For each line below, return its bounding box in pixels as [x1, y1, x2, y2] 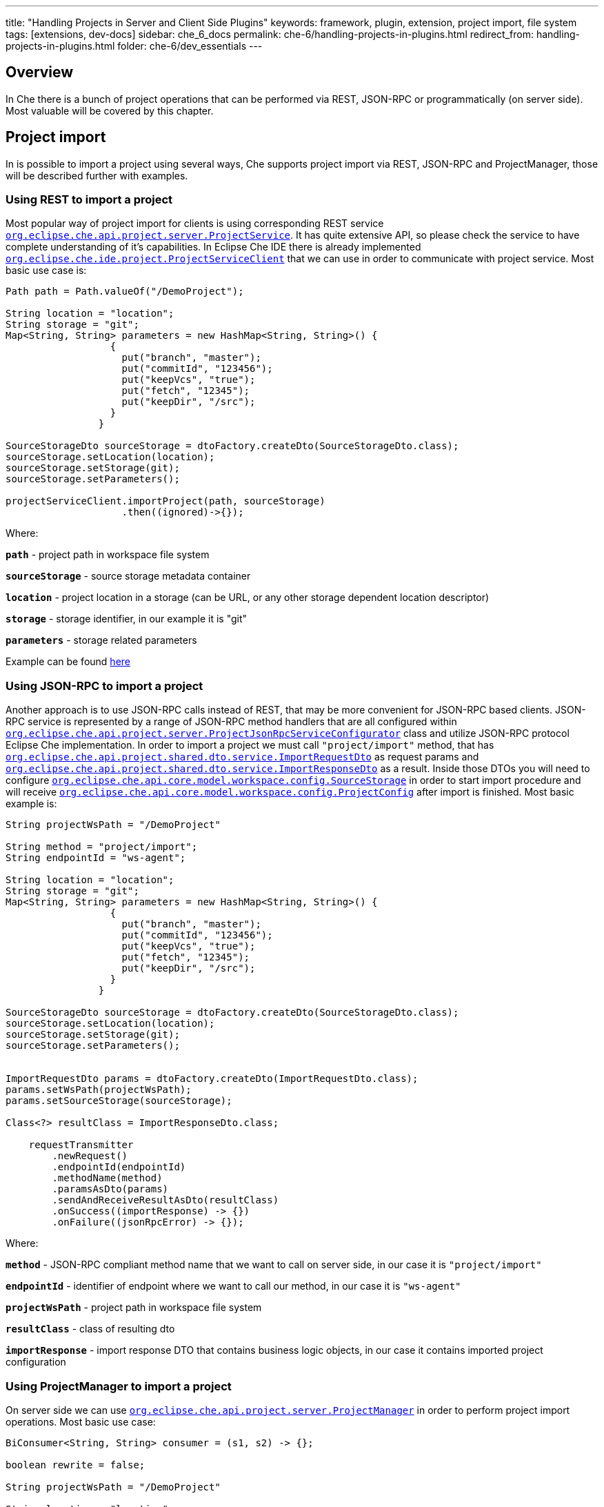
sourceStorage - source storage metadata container [6, 570, 251, 582]
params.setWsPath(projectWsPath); [6, 1084, 192, 1096]
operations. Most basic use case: [6, 1415, 156, 1428]
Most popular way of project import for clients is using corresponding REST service [6, 217, 384, 230]
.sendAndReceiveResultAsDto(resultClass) [52, 1194, 279, 1206]
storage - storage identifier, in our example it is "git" [6, 613, 248, 625]
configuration [6, 1356, 66, 1368]
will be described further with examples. [6, 169, 188, 181]
